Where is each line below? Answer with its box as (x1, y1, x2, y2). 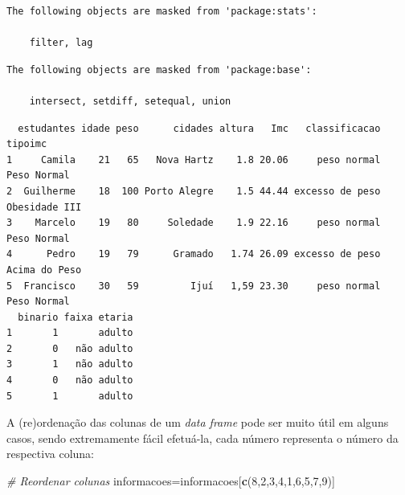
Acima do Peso (6, 264, 82, 276)
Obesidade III (6, 201, 82, 213)
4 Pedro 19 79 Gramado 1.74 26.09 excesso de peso (6, 248, 381, 260)
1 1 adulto (6, 327, 133, 339)
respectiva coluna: (6, 445, 95, 462)
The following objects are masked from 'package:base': (6, 63, 312, 76)
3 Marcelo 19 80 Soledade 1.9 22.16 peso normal (6, 217, 381, 229)
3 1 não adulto (6, 358, 133, 370)
